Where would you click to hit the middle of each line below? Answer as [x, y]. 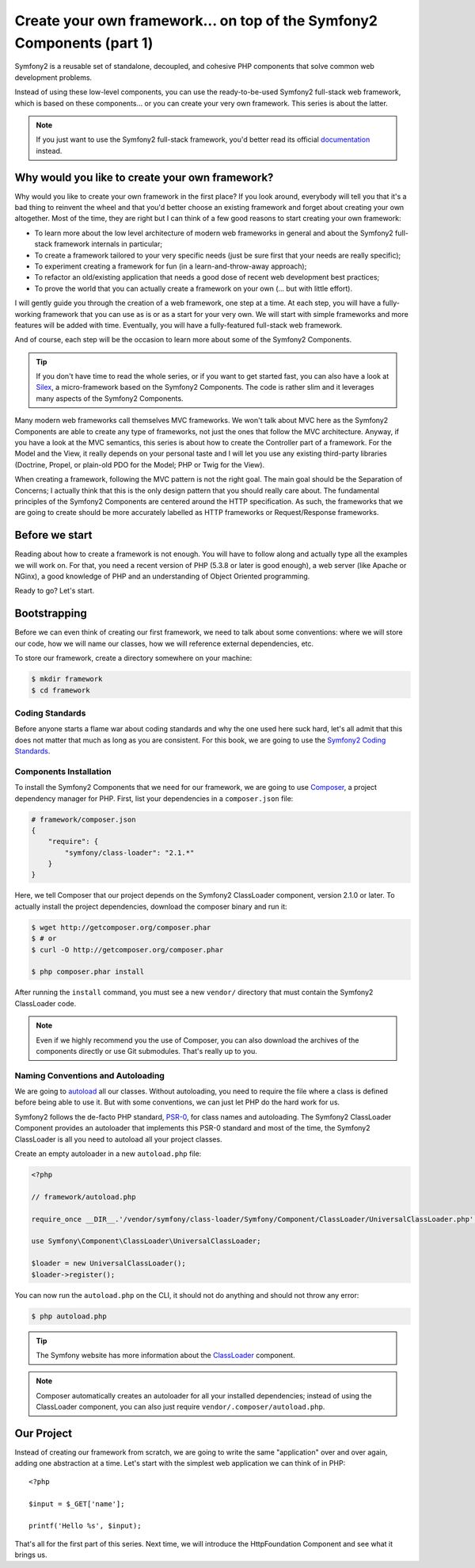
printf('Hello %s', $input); [85, 1526]
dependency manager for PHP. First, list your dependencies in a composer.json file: [154, 798]
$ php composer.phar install [88, 972]
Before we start [53, 535]
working [28, 314]
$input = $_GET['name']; [77, 1504]
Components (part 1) [84, 43]
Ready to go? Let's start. [55, 591]
